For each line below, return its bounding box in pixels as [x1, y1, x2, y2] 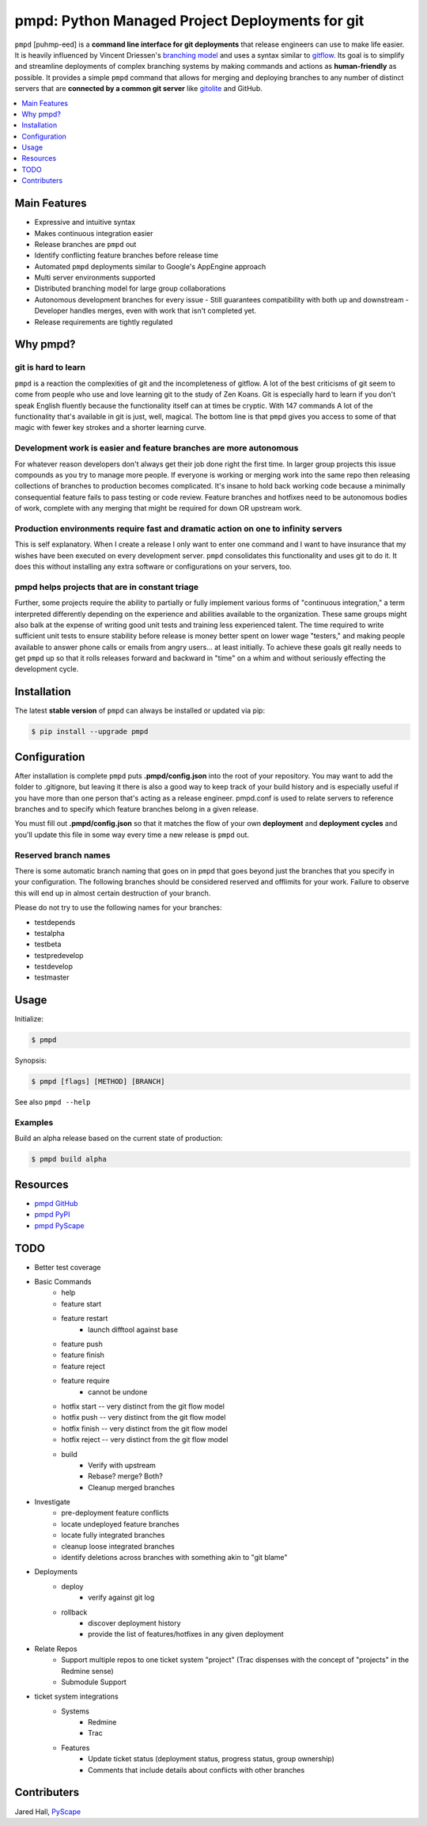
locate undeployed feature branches [61, 1519, 179, 1528]
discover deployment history [88, 1618, 181, 1627]
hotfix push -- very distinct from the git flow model [61, 1413, 226, 1422]
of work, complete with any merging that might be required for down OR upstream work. [14, 504, 302, 513]
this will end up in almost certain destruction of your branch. [14, 888, 211, 898]
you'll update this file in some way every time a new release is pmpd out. [14, 830, 249, 839]
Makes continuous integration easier [34, 228, 153, 238]
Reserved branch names [14, 850, 111, 861]
